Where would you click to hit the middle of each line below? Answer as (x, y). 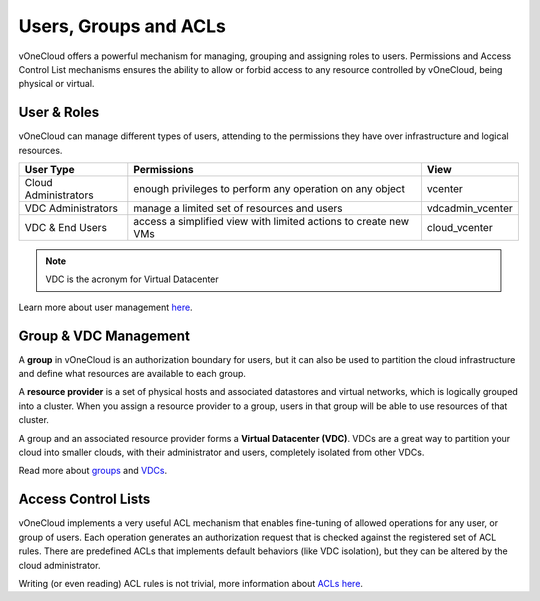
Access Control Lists (84, 499)
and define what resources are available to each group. (132, 374)
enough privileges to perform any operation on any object (269, 189)
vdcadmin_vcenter (470, 208)
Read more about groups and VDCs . (93, 471)
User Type (49, 170)
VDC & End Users (65, 228)
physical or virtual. (56, 84)
